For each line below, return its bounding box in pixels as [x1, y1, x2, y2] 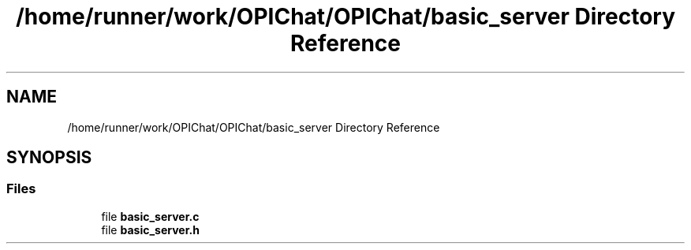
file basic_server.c [101, 209, 200, 223]
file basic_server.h [101, 222, 200, 237]
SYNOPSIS [6, 147, 92, 168]
